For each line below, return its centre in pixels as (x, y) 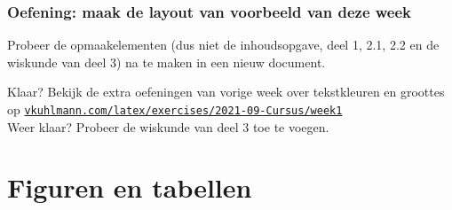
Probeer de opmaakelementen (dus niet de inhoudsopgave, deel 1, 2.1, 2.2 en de (223, 45)
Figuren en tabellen (130, 187)
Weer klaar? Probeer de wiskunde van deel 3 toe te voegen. (168, 126)
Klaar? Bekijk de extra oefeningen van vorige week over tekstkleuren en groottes (226, 92)
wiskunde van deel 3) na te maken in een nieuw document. (167, 62)
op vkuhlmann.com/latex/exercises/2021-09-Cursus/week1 (175, 109)
